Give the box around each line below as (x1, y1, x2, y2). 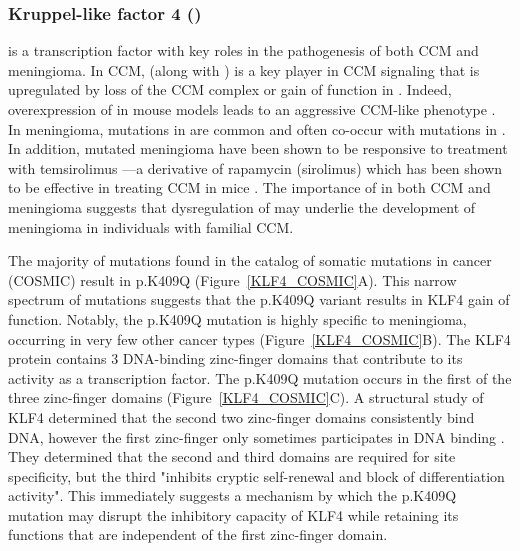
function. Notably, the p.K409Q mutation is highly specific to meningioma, (8, 308, 467, 329)
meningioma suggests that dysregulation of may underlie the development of (8, 196, 476, 217)
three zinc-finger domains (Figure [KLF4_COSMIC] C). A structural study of (8, 387, 484, 408)
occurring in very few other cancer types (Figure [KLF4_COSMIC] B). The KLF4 (8, 328, 511, 349)
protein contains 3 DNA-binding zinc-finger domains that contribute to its (8, 348, 463, 369)
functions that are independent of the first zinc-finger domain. (8, 524, 388, 545)
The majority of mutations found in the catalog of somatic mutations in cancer (8, 250, 492, 271)
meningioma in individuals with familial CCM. (8, 216, 294, 237)
